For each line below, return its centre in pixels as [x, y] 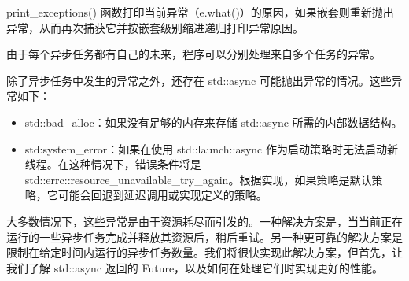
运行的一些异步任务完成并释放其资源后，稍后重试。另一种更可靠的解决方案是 [204, 237]
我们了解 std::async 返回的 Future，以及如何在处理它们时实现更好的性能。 [195, 267]
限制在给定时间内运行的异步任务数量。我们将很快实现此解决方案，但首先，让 [204, 252]
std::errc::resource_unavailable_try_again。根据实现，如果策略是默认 [198, 179]
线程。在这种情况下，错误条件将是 [113, 164]
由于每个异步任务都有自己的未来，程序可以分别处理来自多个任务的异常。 [193, 54]
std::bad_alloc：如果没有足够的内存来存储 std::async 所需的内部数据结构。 [214, 122]
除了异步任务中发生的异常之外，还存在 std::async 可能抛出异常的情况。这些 [199, 80]
